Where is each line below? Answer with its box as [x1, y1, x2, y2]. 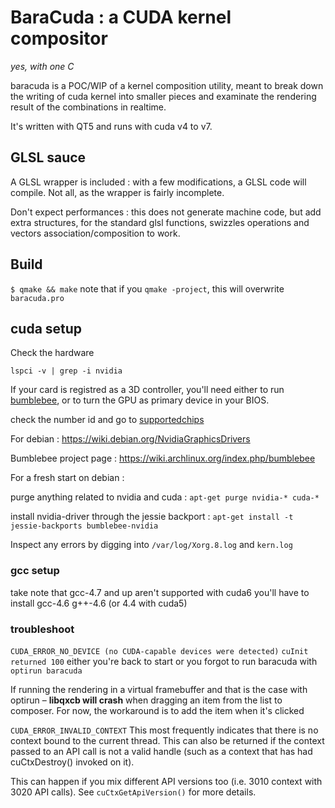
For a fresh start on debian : [10, 472, 125, 484]
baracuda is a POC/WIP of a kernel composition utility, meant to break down [10, 79, 324, 91]
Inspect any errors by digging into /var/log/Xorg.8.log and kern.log [10, 539, 293, 551]
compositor [10, 27, 108, 50]
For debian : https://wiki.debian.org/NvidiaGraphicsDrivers [10, 433, 251, 445]
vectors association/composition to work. [10, 227, 181, 239]
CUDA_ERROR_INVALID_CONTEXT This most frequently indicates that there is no [10, 724, 319, 736]
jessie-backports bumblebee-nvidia [10, 521, 159, 531]
